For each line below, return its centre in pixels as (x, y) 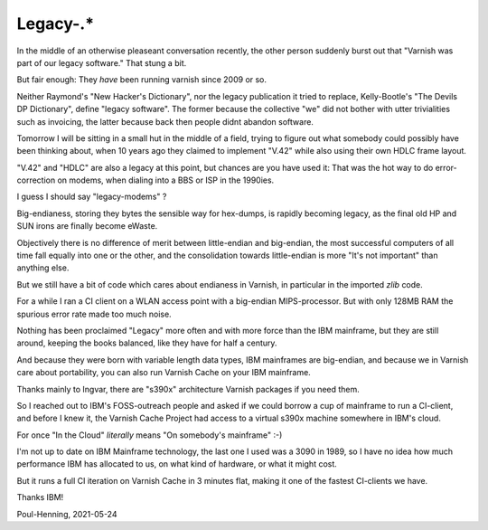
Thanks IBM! (40, 497)
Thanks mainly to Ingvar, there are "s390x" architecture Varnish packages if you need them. (188, 389)
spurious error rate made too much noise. (94, 314)
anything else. (43, 268)
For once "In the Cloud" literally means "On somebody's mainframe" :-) (150, 435)
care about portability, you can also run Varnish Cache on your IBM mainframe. (164, 373)
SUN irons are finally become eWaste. (87, 226)
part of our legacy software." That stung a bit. (102, 62)
